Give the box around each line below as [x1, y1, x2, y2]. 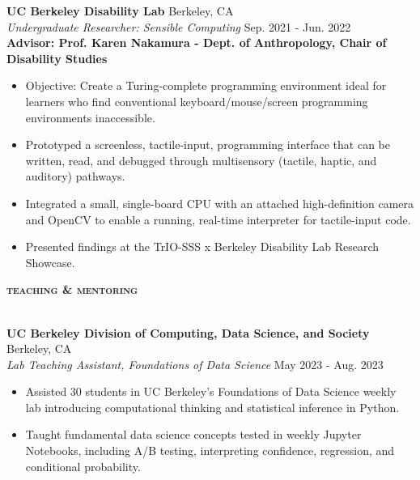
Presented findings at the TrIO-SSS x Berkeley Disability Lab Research [25, 238, 380, 255]
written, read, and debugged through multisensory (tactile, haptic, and [25, 151, 377, 168]
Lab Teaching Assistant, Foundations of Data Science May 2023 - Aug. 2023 [6, 355, 384, 372]
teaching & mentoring [6, 281, 138, 298]
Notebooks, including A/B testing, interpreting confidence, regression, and [25, 442, 395, 459]
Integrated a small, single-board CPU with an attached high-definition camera [25, 194, 414, 211]
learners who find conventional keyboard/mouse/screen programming [25, 92, 368, 109]
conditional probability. [25, 457, 141, 474]
